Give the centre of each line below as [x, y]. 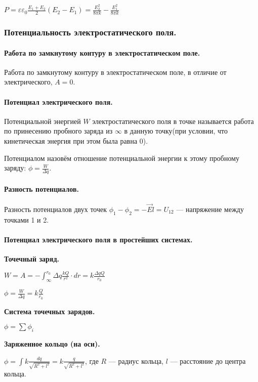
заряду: [15, 168]
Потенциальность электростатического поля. [90, 32]
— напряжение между [210, 209]
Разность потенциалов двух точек [56, 209]
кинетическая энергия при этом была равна [71, 140]
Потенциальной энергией [42, 121]
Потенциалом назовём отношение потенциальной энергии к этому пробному [122, 158]
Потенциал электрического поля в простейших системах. [98, 239]
